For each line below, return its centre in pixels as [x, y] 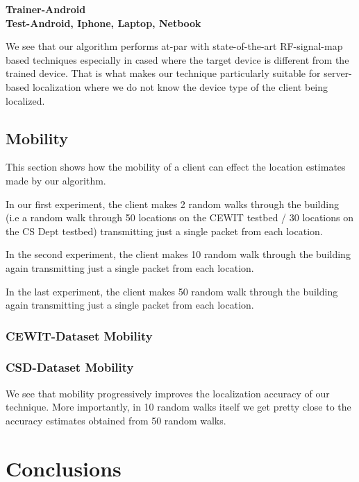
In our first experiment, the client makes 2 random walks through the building [172, 204]
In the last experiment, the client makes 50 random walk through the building [172, 291]
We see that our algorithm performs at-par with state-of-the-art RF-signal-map [174, 46]
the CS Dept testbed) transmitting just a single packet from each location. [164, 231]
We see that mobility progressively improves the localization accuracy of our [168, 393]
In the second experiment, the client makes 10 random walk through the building [178, 254]
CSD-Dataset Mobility [70, 367]
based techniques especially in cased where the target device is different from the [177, 59]
